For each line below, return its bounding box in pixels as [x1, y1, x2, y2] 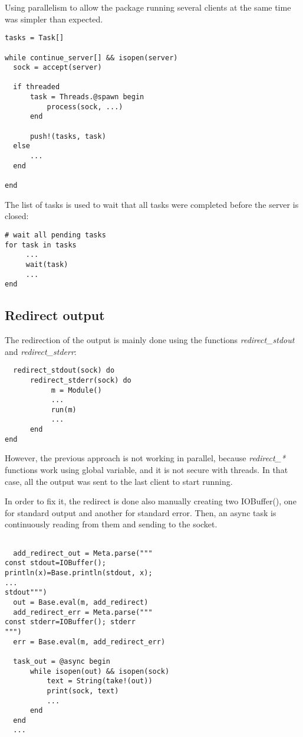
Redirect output [5, 306, 105, 324]
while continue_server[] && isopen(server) [5, 53, 178, 62]
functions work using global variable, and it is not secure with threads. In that [5, 464, 288, 476]
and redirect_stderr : [5, 345, 77, 357]
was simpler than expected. [5, 12, 103, 25]
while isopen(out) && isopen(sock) [29, 667, 170, 676]
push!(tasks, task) [29, 132, 106, 141]
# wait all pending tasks [5, 230, 106, 239]
